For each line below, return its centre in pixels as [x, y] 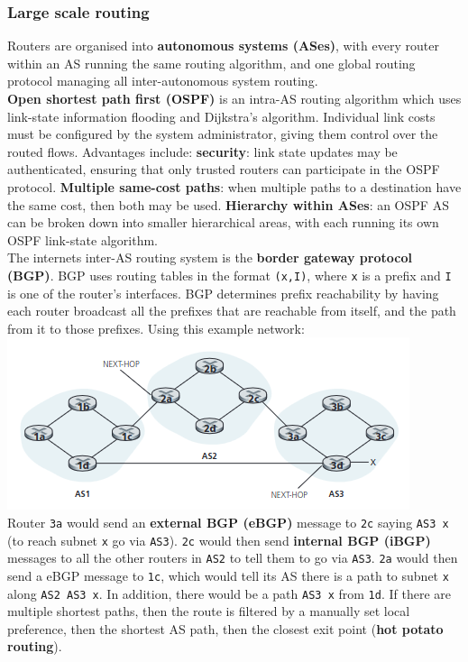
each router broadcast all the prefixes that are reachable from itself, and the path [232, 311]
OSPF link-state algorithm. [83, 239]
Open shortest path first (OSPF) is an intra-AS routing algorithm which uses [234, 98]
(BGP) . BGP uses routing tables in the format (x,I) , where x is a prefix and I [229, 275]
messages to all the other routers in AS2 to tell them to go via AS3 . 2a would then [233, 558]
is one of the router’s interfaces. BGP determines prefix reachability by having [223, 293]
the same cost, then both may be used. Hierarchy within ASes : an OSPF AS [228, 204]
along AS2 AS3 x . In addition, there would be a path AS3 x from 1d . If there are [229, 593]
